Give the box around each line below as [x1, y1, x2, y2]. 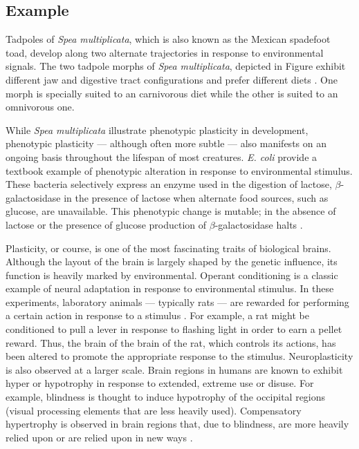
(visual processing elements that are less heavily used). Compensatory [6, 403, 302, 417]
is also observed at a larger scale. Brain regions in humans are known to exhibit [6, 362, 343, 376]
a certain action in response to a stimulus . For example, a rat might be [6, 308, 309, 323]
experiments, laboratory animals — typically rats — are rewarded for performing [6, 294, 349, 309]
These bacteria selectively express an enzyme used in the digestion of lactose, [6, 177, 332, 191]
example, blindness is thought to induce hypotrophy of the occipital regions [6, 390, 326, 404]
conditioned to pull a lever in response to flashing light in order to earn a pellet [6, 322, 342, 336]
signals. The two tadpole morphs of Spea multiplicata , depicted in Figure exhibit [6, 59, 346, 73]
